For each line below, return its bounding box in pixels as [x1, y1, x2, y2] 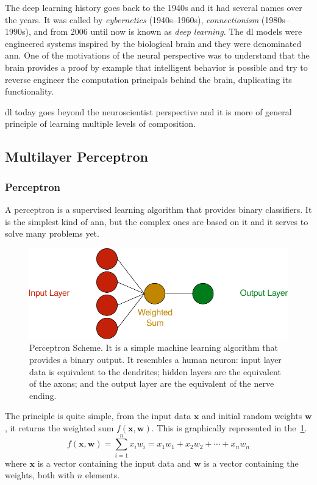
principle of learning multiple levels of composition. [5, 117, 196, 130]
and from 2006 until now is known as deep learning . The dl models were [34, 25, 302, 38]
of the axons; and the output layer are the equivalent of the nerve [29, 377, 274, 390]
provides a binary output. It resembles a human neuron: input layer [29, 353, 282, 366]
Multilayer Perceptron [5, 147, 148, 166]
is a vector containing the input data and [37, 456, 191, 469]
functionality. [5, 85, 54, 98]
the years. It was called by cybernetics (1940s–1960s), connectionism [5, 13, 259, 26]
